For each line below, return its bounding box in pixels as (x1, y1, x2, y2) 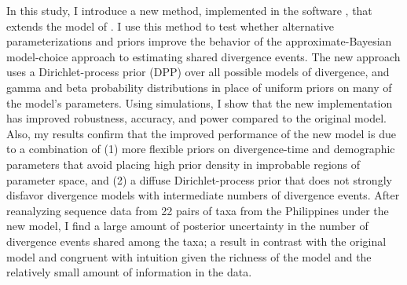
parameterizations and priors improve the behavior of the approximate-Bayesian (6, 33, 392, 49)
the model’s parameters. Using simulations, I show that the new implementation (6, 94, 393, 111)
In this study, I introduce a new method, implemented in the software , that (6, 2, 372, 18)
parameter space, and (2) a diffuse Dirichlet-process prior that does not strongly (6, 171, 392, 188)
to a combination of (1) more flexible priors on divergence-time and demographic (6, 141, 395, 157)
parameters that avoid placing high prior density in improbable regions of (6, 155, 361, 172)
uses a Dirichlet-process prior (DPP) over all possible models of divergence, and (6, 64, 390, 80)
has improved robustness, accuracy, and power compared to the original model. (6, 110, 387, 126)
